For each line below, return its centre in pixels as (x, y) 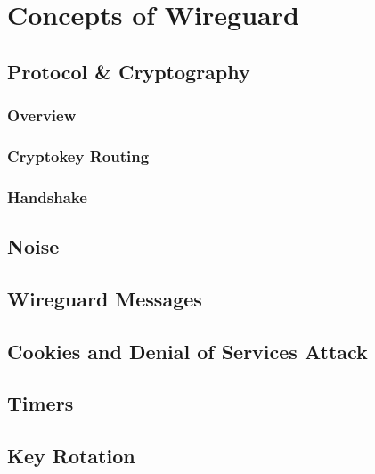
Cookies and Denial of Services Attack (187, 351)
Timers (41, 403)
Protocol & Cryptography (129, 71)
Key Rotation (71, 456)
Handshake (47, 196)
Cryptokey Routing (78, 155)
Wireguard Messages (105, 298)
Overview (42, 115)
